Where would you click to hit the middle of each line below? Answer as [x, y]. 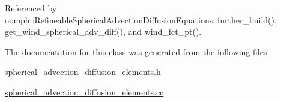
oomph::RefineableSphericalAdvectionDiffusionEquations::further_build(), [141, 19]
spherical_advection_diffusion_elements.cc [84, 91]
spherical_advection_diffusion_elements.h [83, 72]
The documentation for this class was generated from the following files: [137, 51]
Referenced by [31, 8]
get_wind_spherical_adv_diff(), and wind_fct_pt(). [103, 31]
